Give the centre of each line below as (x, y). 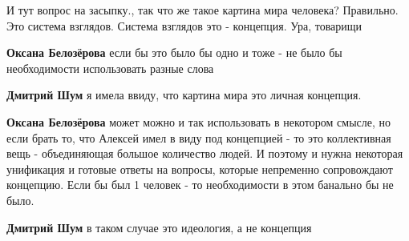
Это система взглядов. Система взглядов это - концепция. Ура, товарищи (184, 25)
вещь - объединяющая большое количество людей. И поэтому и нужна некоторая (205, 153)
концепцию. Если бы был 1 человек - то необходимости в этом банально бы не (200, 185)
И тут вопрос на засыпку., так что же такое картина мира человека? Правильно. (202, 10)
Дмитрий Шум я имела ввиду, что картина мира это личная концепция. (184, 95)
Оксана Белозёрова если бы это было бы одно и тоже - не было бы (174, 52)
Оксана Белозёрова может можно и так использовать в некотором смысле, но (198, 121)
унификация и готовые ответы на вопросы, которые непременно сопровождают (200, 169)
